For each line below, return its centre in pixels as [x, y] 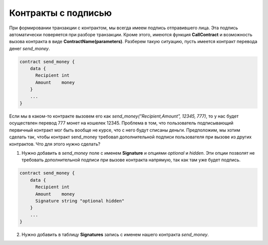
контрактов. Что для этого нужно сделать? [55, 144]
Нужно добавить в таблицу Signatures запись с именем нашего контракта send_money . [115, 235]
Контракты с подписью [61, 13]
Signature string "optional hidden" [80, 201]
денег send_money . [30, 48]
